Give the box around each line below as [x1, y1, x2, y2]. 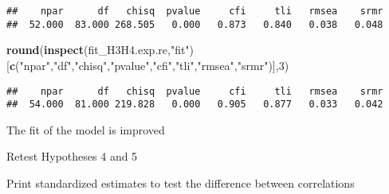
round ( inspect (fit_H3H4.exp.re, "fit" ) [6, 41, 194, 58]
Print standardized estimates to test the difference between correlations [6, 175, 355, 191]
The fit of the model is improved [6, 121, 165, 138]
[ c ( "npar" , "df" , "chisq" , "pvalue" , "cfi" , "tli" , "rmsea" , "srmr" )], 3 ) [6, 56, 289, 73]
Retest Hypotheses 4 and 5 [6, 148, 138, 165]
